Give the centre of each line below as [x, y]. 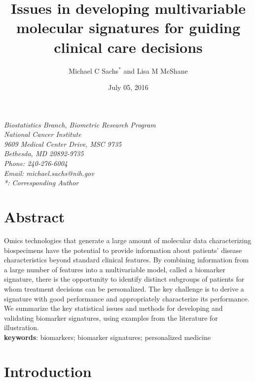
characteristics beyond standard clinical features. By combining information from [127, 260]
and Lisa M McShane [156, 70]
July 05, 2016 [128, 87]
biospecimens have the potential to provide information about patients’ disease [123, 250]
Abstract [35, 217]
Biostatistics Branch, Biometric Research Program [80, 124]
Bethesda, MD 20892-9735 [44, 153]
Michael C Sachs [94, 70]
